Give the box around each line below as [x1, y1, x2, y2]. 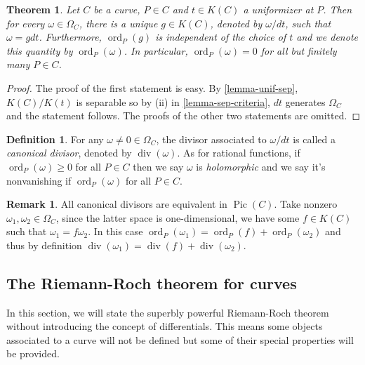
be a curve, [93, 2, 140, 16]
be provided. [6, 346, 60, 361]
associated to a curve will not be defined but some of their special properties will [6, 332, 354, 347]
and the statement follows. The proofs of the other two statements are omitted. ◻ [6, 108, 361, 123]
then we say [133, 159, 184, 173]
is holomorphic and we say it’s [196, 159, 326, 173]
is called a [293, 131, 336, 146]
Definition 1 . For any [6, 131, 104, 146]
